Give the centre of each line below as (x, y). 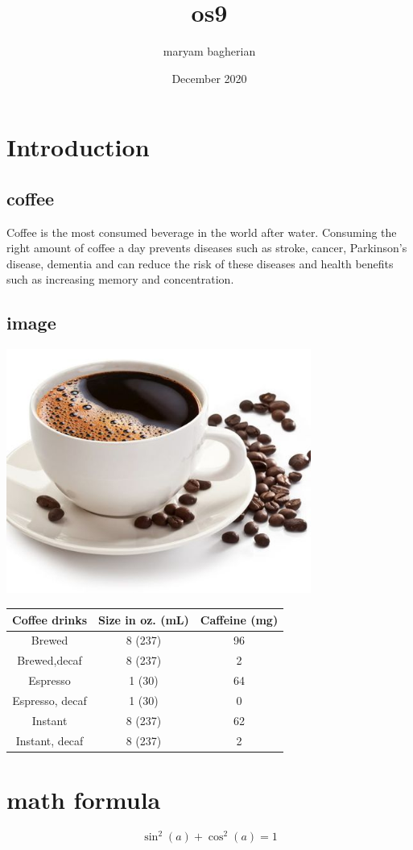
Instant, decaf (50, 740)
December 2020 (209, 78)
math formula (84, 799)
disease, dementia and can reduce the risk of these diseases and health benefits (200, 263)
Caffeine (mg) (239, 619)
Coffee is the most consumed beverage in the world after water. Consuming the (202, 232)
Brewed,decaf (50, 660)
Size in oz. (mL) (144, 619)
